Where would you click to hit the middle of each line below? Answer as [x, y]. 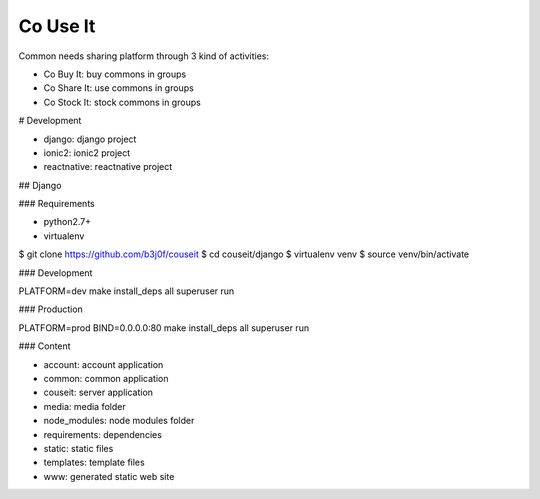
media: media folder [84, 406]
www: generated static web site [109, 476]
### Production [51, 309]
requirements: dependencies [102, 434]
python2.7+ [67, 222]
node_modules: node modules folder [119, 421]
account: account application [103, 364]
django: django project [90, 139]
